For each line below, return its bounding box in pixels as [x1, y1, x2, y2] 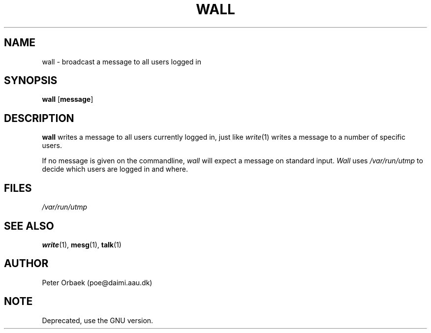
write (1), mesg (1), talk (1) [42, 240, 122, 249]
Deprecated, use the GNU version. [42, 316, 154, 325]
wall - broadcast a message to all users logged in [42, 57, 201, 66]
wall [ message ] [42, 95, 93, 104]
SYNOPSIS [4, 74, 58, 87]
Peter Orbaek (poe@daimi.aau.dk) [42, 278, 153, 287]
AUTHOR [4, 257, 49, 270]
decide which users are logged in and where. [42, 165, 188, 174]
